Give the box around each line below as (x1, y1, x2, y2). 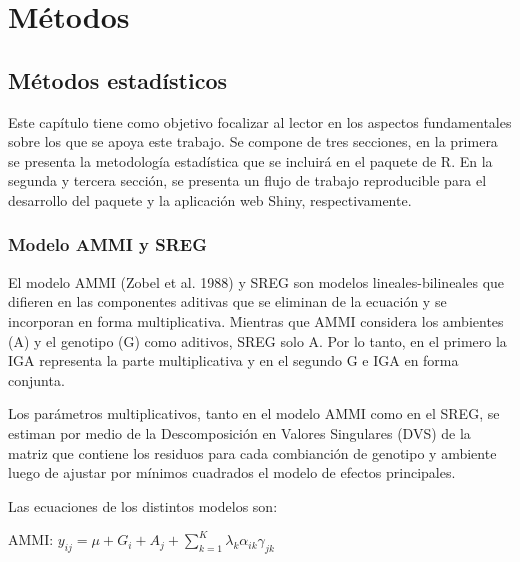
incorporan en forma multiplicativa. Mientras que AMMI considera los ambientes (8, 310, 504, 331)
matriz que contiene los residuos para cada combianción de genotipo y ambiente (8, 442, 497, 463)
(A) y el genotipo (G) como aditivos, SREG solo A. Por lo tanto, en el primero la (8, 330, 507, 351)
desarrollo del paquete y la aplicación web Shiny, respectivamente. (8, 189, 412, 210)
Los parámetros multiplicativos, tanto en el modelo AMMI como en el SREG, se (8, 403, 500, 424)
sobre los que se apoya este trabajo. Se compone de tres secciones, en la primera (8, 131, 498, 152)
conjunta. (8, 369, 65, 390)
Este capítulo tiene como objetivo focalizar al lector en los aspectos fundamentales (8, 111, 512, 132)
